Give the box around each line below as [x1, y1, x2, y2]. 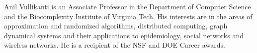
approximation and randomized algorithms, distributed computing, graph [4, 21, 228, 31]
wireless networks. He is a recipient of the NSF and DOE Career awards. [4, 40, 225, 50]
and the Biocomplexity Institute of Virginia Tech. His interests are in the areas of [4, 11, 253, 21]
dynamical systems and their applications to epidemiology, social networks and [4, 30, 244, 40]
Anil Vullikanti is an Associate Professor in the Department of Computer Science [4, 1, 251, 11]
